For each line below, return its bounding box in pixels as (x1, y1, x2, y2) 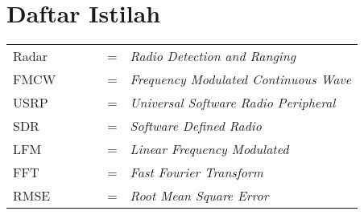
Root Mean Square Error (130, 186, 269, 205)
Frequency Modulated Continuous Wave (130, 70, 352, 89)
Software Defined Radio (130, 116, 262, 136)
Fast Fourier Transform (130, 163, 263, 182)
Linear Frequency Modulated (130, 140, 289, 159)
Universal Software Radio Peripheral (130, 93, 336, 112)
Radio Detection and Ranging (130, 47, 296, 66)
